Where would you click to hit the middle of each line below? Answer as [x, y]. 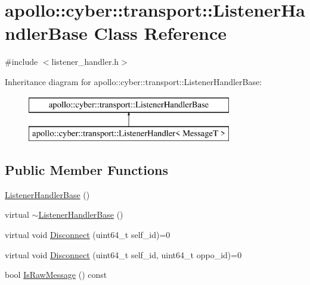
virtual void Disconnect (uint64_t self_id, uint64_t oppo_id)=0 [123, 254]
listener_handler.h [85, 62]
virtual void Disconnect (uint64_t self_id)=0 [88, 235]
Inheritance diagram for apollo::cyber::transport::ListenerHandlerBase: [134, 81]
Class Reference [160, 33]
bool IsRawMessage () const [56, 275]
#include [21, 62]
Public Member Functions [86, 170]
